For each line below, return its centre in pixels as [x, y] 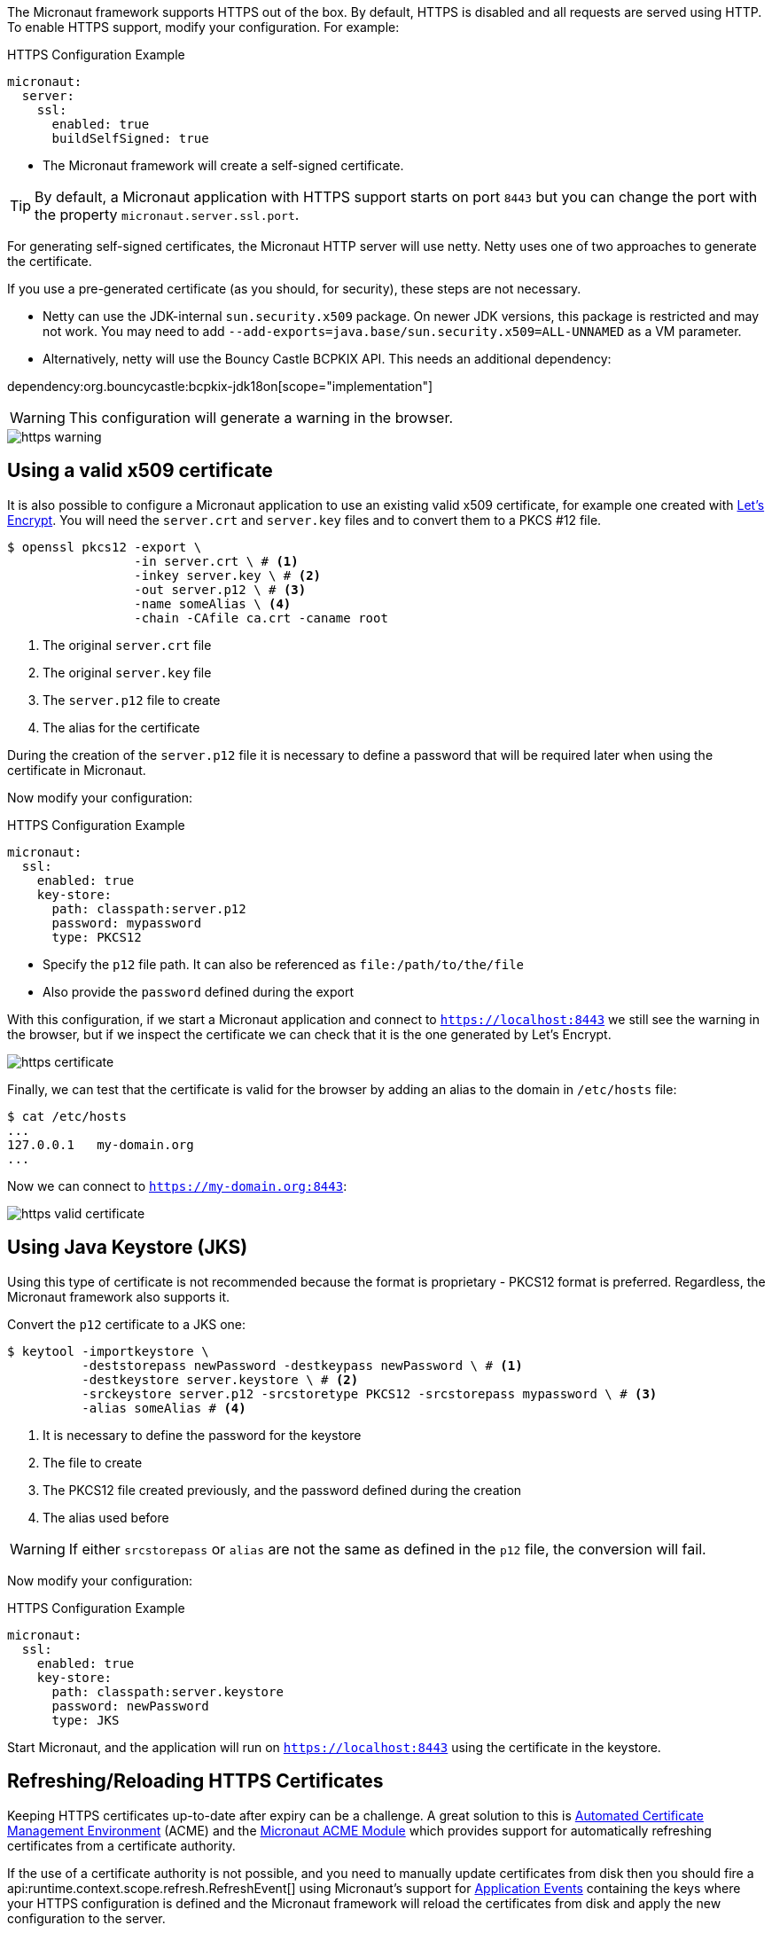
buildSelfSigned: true [130, 138]
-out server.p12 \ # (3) [220, 589]
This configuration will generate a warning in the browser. [261, 418]
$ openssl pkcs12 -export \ [105, 547]
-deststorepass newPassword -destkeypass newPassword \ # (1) [302, 1365]
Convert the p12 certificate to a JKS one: [127, 1324]
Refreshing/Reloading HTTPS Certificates [195, 1781]
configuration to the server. [86, 1918]
